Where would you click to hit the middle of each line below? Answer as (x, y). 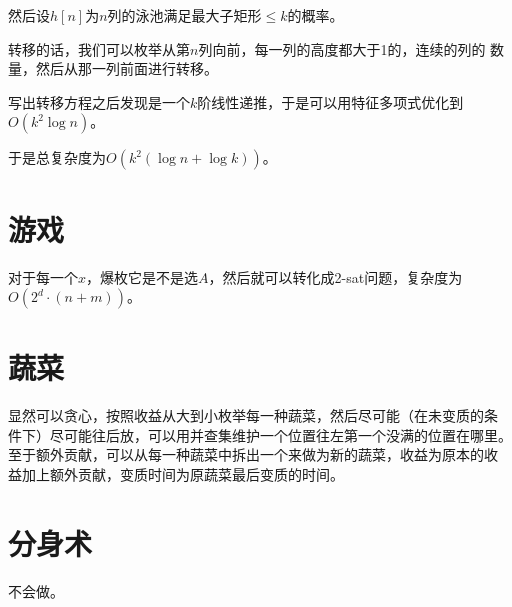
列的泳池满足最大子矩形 (184, 15)
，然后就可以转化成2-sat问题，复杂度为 (335, 276)
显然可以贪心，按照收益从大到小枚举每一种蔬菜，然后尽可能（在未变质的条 (253, 415)
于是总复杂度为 (57, 157)
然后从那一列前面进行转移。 (126, 68)
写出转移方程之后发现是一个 (99, 101)
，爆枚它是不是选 (142, 276)
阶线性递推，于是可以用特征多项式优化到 (330, 101)
